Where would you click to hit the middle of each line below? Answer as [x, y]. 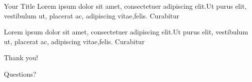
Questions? [20, 74]
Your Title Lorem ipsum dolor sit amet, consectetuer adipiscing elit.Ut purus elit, [125, 6]
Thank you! [21, 57]
